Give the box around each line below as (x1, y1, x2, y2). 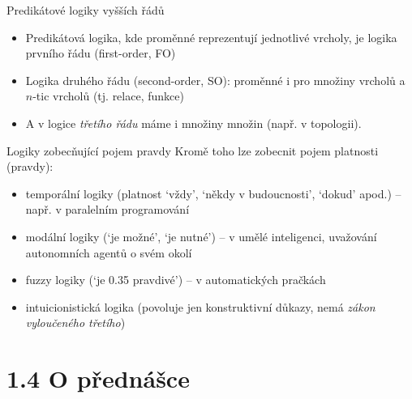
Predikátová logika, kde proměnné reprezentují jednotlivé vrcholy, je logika (25, 28, 397, 45)
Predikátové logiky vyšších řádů (6, 2, 165, 18)
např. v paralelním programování (25, 201, 190, 218)
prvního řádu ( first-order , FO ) (25, 45, 176, 62)
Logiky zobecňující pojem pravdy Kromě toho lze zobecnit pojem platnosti (6, 142, 379, 159)
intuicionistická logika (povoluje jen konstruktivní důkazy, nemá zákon (25, 298, 376, 315)
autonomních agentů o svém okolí (25, 244, 192, 261)
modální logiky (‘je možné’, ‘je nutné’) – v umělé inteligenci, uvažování (25, 227, 377, 244)
